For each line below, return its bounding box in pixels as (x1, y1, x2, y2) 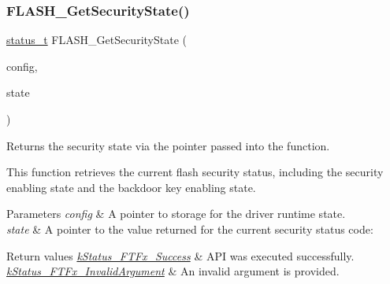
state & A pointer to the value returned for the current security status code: (6, 220, 373, 237)
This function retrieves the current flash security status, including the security (6, 164, 384, 180)
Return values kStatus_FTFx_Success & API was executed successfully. (6, 247, 355, 264)
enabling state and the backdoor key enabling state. (6, 179, 256, 195)
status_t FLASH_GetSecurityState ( (6, 31, 187, 48)
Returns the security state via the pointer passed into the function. (6, 137, 330, 153)
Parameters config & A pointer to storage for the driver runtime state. (6, 205, 346, 222)
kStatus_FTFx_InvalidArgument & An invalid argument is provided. (6, 263, 340, 279)
